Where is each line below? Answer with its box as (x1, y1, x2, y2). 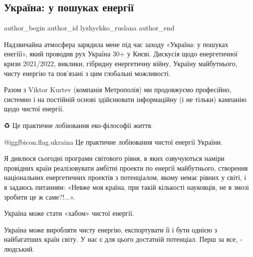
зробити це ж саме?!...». (4, 191, 75, 202)
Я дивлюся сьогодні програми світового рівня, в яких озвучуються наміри (4, 153, 225, 163)
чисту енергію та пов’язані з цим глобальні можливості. (4, 68, 171, 78)
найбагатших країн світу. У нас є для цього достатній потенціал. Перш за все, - (4, 234, 242, 244)
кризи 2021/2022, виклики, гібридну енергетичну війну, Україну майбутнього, (4, 58, 237, 68)
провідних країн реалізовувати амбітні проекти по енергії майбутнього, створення (4, 162, 248, 173)
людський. (4, 243, 35, 254)
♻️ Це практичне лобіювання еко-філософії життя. (4, 120, 153, 130)
